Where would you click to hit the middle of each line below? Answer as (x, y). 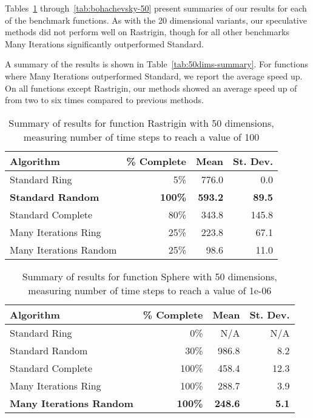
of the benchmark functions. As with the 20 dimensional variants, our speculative (156, 20)
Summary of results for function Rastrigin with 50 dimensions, (141, 123)
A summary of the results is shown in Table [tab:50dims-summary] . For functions (156, 64)
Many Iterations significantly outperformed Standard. (104, 43)
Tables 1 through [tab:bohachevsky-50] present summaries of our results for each (156, 8)
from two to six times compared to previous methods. (104, 100)
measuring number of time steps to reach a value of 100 (141, 137)
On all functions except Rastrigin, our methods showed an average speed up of (151, 88)
